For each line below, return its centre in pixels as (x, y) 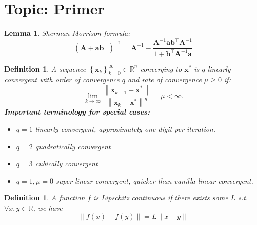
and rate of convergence (164, 80)
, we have (48, 207)
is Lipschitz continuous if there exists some (161, 198)
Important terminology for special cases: (77, 112)
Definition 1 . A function (45, 198)
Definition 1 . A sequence (45, 68)
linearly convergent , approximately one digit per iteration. (125, 129)
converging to (161, 68)
